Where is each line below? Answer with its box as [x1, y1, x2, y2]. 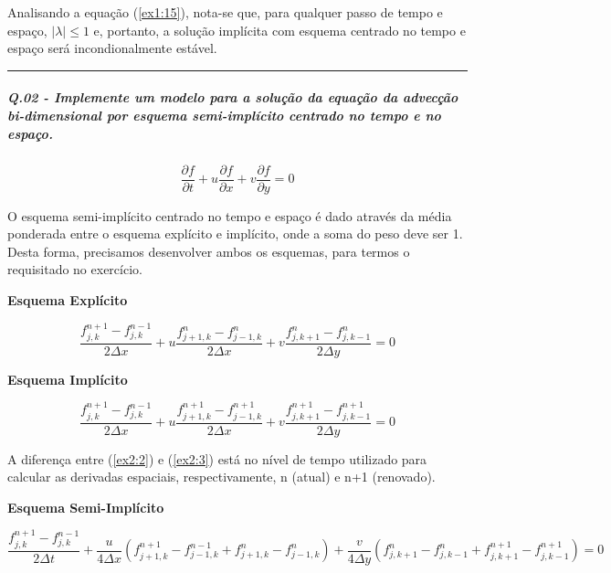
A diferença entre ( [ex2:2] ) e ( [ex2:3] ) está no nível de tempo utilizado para [7, 449, 427, 468]
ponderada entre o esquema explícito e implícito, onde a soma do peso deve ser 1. [7, 224, 463, 243]
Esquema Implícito [7, 369, 128, 388]
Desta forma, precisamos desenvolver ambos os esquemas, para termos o [7, 241, 410, 260]
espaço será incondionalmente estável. [7, 38, 217, 58]
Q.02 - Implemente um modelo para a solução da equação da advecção [7, 88, 458, 107]
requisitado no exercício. [7, 260, 142, 279]
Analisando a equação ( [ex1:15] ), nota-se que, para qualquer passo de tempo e [7, 3, 443, 21]
